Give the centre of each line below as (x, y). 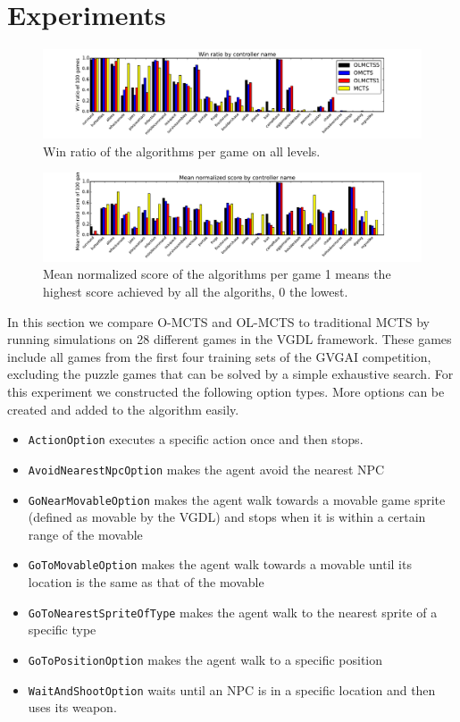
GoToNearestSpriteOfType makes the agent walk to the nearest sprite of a (233, 612)
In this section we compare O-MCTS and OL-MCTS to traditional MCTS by (218, 321)
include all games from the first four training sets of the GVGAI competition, (219, 356)
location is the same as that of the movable (146, 582)
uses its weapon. (72, 707)
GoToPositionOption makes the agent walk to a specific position (205, 659)
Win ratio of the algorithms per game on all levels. (182, 151)
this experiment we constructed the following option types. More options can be (226, 392)
